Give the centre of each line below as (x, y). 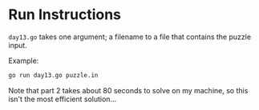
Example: (24, 61)
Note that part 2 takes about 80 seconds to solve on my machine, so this (128, 90)
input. (18, 45)
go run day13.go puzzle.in (53, 75)
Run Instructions (65, 15)
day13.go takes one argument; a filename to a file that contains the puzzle (129, 37)
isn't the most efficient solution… (63, 99)
